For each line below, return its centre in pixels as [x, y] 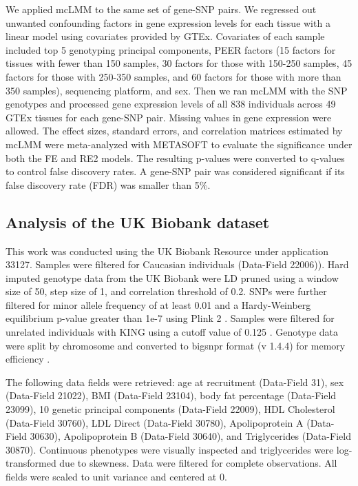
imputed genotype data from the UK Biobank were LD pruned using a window [172, 277]
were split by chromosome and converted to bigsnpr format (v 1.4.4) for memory [176, 345]
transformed [31, 463]
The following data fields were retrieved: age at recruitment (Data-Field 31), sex [175, 382]
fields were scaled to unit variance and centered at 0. [116, 477]
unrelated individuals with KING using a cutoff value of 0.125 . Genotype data [172, 332]
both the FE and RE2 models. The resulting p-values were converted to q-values [175, 158]
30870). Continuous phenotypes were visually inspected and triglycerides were [170, 449]
